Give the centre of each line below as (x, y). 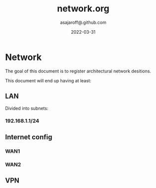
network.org (83, 9)
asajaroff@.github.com (83, 22)
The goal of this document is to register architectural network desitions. (78, 71)
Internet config (29, 137)
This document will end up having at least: (48, 80)
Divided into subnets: (27, 108)
